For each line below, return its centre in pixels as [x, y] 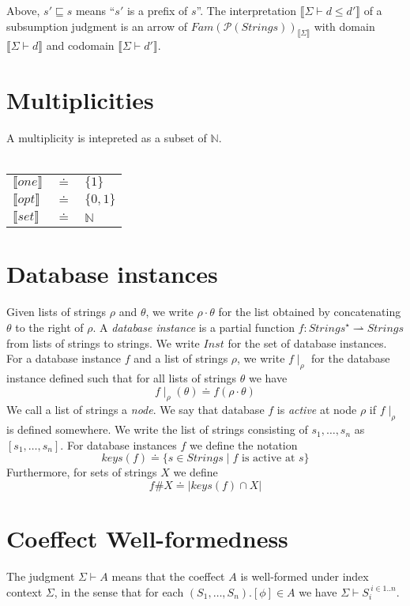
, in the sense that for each [119, 591]
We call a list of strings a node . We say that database [135, 410]
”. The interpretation [246, 10]
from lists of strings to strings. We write [103, 343]
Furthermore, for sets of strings [82, 472]
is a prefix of [157, 10]
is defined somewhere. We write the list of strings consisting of [157, 429]
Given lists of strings [56, 312]
